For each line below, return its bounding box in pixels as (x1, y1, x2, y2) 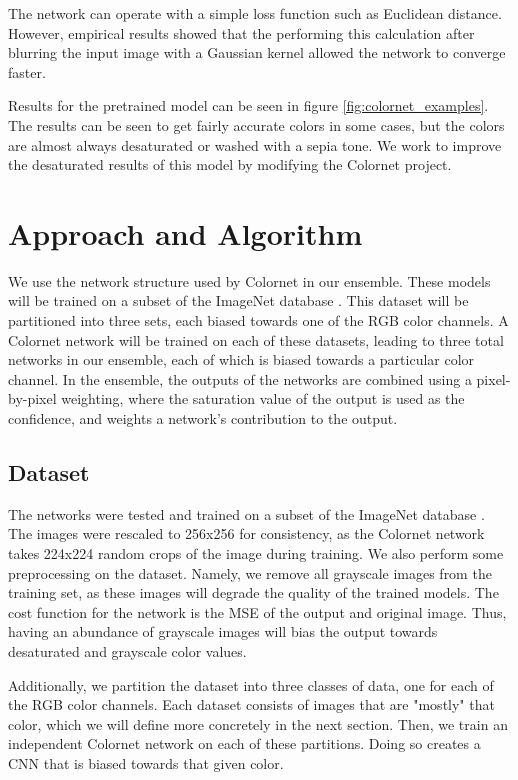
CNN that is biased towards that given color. (8, 752, 284, 773)
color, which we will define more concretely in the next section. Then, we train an (8, 713, 508, 734)
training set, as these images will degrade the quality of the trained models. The (8, 582, 499, 603)
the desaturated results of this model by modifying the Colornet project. (8, 154, 452, 175)
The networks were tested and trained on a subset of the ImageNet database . (8, 503, 485, 524)
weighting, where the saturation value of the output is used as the (61, 388, 465, 409)
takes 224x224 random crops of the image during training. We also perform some (8, 543, 504, 564)
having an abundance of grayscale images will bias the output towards (8, 621, 438, 642)
